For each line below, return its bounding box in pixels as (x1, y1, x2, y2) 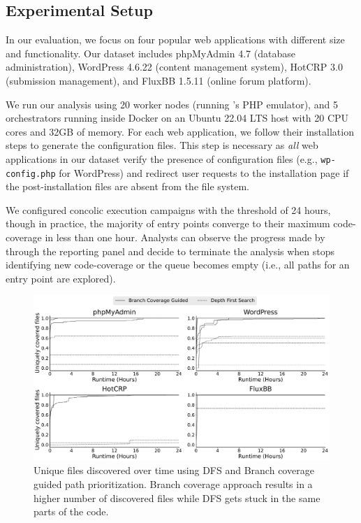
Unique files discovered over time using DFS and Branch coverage (34, 463, 314, 478)
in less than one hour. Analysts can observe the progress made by (45, 230, 325, 245)
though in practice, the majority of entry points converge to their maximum (6, 216, 330, 231)
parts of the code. (34, 504, 109, 519)
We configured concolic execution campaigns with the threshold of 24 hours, (6, 202, 331, 217)
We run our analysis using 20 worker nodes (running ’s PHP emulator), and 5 (6, 96, 338, 111)
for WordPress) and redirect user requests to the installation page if (59, 165, 349, 180)
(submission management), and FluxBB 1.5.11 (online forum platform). (6, 73, 311, 87)
